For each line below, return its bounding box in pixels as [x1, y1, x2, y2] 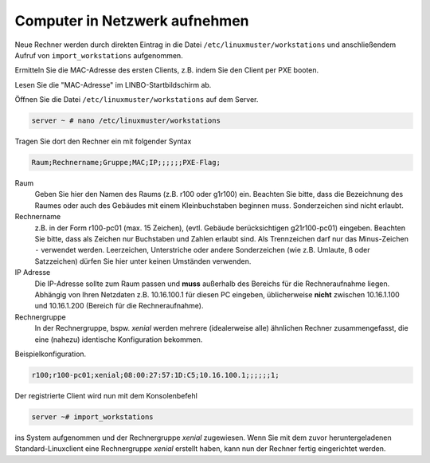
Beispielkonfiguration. [14, 349, 87, 359]
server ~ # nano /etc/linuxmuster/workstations [31, 116, 221, 125]
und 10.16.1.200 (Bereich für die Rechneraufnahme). [34, 301, 204, 311]
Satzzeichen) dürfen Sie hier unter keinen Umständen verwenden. [34, 256, 252, 266]
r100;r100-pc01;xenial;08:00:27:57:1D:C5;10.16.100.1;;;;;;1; [31, 371, 279, 379]
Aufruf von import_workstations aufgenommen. [14, 50, 183, 60]
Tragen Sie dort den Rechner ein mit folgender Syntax [14, 136, 192, 147]
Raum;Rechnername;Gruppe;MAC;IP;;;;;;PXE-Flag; [31, 158, 221, 167]
